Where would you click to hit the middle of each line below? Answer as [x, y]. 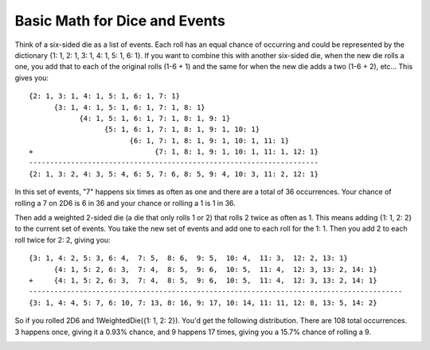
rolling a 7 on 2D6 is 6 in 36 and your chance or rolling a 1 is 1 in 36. [125, 203]
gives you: [32, 78]
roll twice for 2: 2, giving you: [63, 239]
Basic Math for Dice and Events [120, 21]
